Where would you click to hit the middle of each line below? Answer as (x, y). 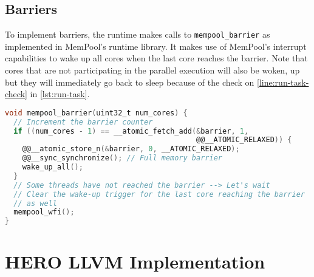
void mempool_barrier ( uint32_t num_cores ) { (96, 113)
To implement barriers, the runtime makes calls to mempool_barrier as (138, 34)
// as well (35, 203)
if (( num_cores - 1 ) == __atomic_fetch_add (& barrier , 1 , (131, 131)
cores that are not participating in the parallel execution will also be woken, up (152, 70)
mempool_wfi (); (44, 212)
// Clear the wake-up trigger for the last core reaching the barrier (159, 194)
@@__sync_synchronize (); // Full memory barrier (122, 158)
